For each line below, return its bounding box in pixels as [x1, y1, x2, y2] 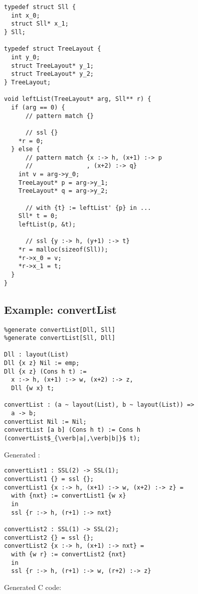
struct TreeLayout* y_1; [11, 62, 94, 69]
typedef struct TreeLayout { [4, 45, 101, 53]
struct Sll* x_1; [11, 20, 69, 28]
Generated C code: [4, 581, 62, 592]
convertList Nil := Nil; [4, 418, 87, 425]
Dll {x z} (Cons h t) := [4, 368, 87, 375]
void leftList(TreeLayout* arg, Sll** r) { [4, 95, 151, 103]
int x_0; [11, 12, 40, 19]
